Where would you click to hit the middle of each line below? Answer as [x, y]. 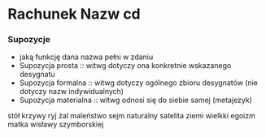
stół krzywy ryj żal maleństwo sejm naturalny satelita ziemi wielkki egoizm [131, 116]
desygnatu [37, 75]
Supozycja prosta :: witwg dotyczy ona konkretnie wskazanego [125, 66]
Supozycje [29, 40]
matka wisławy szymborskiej [56, 124]
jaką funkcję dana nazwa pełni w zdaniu [86, 57]
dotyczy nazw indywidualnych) [71, 92]
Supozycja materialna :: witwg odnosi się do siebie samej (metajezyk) [136, 100]
